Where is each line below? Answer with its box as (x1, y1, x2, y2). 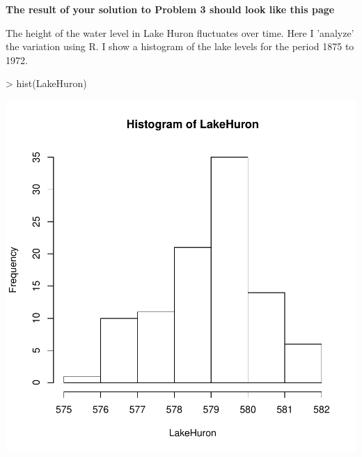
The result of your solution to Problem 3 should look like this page (6, 2, 335, 16)
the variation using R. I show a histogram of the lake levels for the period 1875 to (6, 39, 354, 54)
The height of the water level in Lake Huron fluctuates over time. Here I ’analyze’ (6, 25, 354, 40)
